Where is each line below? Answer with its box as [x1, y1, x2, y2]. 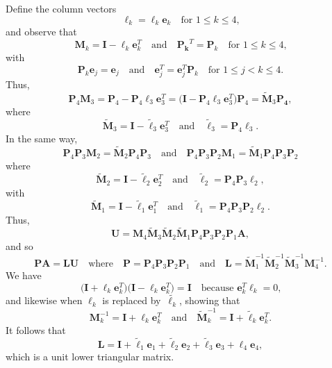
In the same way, [6, 131, 78, 146]
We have [6, 268, 42, 283]
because [201, 283, 234, 293]
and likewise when [6, 293, 83, 308]
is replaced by [102, 293, 161, 308]
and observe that [6, 24, 77, 39]
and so [6, 239, 33, 253]
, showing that [179, 293, 240, 308]
